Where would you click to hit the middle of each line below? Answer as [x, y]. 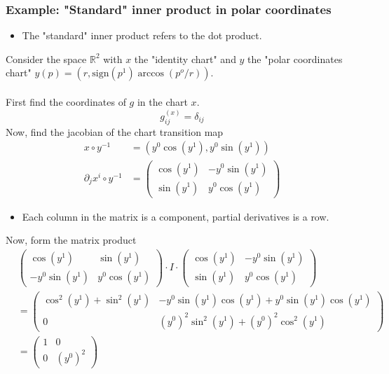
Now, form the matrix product [71, 240]
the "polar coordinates [295, 58]
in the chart [162, 102]
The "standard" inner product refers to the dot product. [142, 35]
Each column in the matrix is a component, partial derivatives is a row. [176, 216]
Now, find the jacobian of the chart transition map [115, 131]
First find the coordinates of [66, 102]
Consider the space [46, 58]
